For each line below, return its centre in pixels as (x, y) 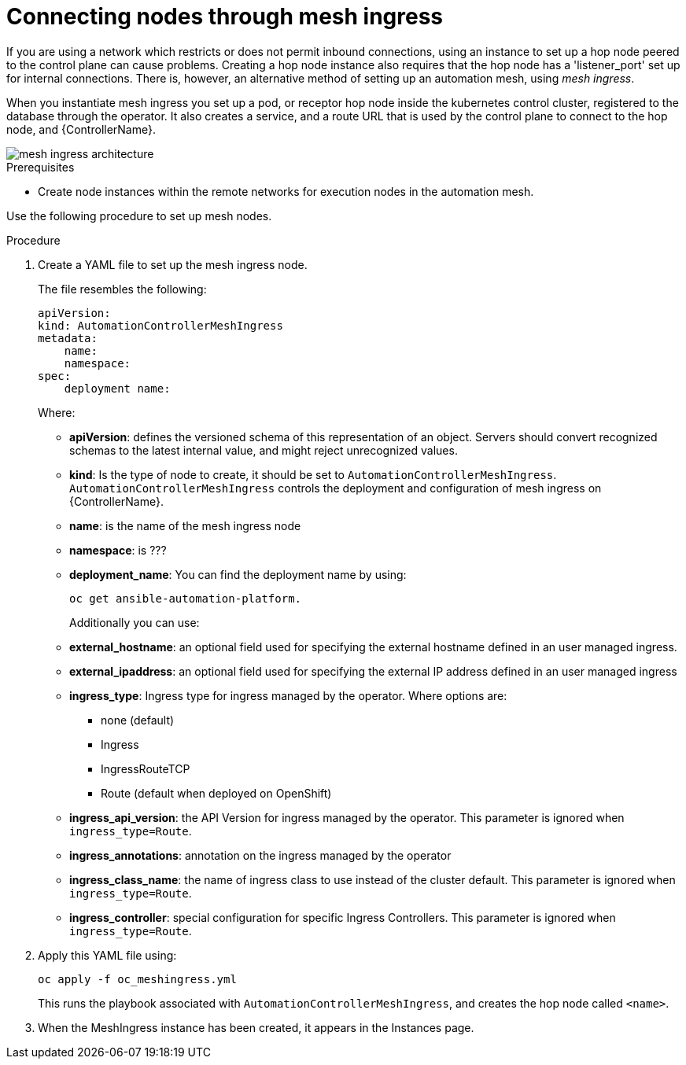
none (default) (138, 720)
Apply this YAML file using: (107, 955)
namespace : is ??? (118, 550)
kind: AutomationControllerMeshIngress (160, 325)
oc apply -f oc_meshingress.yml (137, 979)
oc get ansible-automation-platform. (186, 598)
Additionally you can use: (135, 622)
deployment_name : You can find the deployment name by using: (238, 574)
